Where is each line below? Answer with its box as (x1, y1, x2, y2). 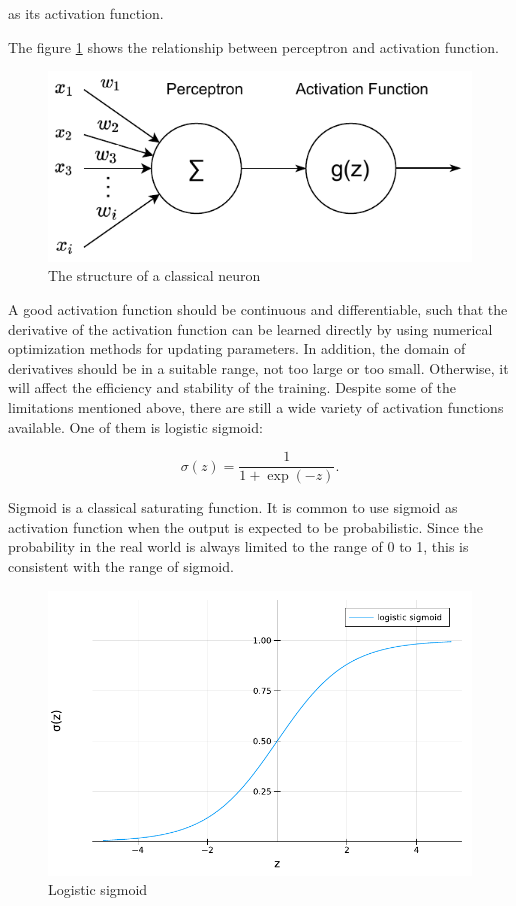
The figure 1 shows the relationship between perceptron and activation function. (8, 36, 499, 57)
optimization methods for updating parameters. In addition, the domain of (8, 338, 466, 359)
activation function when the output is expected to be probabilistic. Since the (8, 516, 484, 537)
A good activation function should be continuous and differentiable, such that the (8, 298, 508, 319)
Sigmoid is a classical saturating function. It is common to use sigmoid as (8, 497, 458, 518)
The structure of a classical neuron (48, 265, 261, 286)
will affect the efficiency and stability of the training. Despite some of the (8, 377, 457, 398)
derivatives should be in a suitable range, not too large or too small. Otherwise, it (8, 357, 509, 378)
